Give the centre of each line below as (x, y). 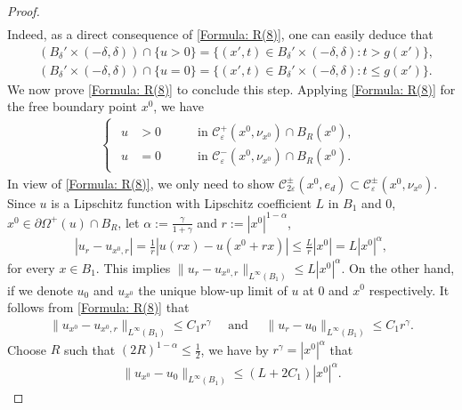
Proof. (24, 11)
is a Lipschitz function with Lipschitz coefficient (181, 202)
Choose (27, 349)
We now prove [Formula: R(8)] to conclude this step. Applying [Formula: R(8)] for (231, 88)
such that (89, 349)
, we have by (235, 349)
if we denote (40, 289)
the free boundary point (72, 106)
